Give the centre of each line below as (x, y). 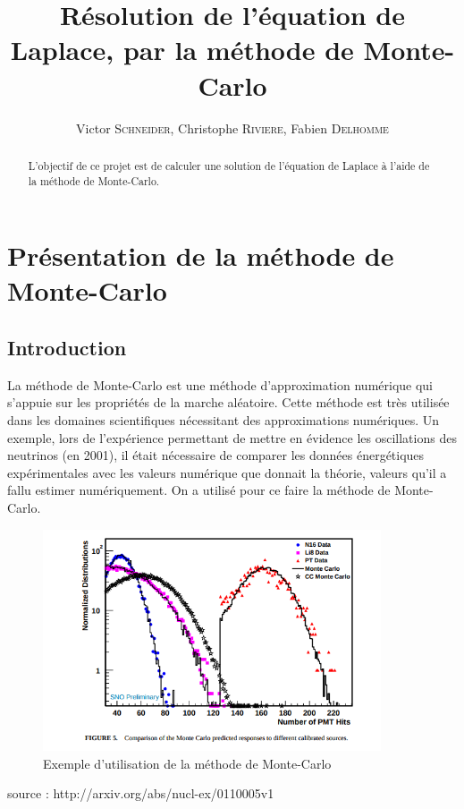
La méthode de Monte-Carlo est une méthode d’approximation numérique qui (220, 384)
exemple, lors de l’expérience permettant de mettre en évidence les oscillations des (232, 437)
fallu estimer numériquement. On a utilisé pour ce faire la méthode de (199, 490)
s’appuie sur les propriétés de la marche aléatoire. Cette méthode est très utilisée (228, 402)
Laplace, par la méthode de (182, 50)
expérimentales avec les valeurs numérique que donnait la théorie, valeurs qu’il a (227, 472)
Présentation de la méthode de (201, 255)
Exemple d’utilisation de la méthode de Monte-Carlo (187, 763)
